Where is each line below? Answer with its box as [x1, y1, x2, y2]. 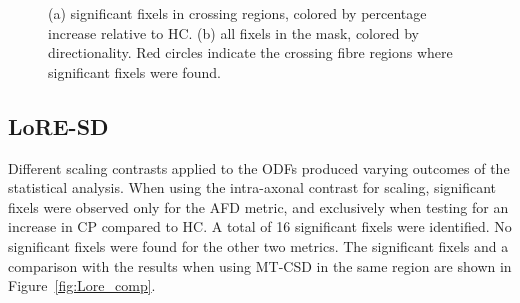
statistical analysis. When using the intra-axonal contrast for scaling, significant [8, 177, 497, 198]
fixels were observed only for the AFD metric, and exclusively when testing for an [8, 196, 509, 217]
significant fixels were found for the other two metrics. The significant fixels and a [8, 235, 509, 256]
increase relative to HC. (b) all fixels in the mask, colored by [48, 22, 419, 43]
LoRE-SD [8, 110, 109, 141]
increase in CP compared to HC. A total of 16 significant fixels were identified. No [8, 216, 512, 237]
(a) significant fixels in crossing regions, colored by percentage [48, 3, 427, 23]
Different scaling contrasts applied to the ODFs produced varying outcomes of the [8, 157, 510, 178]
